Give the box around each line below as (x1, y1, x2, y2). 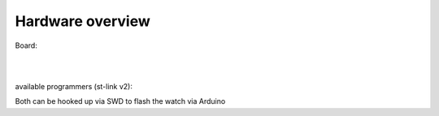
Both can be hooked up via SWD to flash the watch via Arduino (15, 97, 226, 106)
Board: (15, 41, 38, 50)
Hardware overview (15, 12, 150, 30)
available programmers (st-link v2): (15, 81, 133, 91)
